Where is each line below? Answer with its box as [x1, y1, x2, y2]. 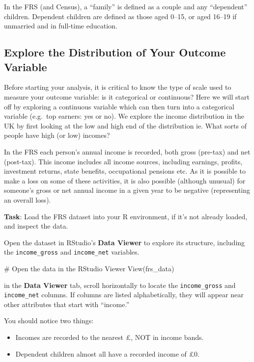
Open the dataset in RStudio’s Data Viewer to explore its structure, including [4, 237, 245, 247]
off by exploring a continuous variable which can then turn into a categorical [4, 101, 234, 111]
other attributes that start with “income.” [4, 299, 129, 309]
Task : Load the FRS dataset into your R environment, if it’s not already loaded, [4, 211, 248, 221]
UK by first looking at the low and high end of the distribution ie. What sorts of [4, 120, 247, 130]
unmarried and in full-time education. [4, 21, 117, 31]
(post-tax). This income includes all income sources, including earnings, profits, [4, 156, 243, 166]
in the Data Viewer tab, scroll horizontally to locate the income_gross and [4, 280, 236, 290]
